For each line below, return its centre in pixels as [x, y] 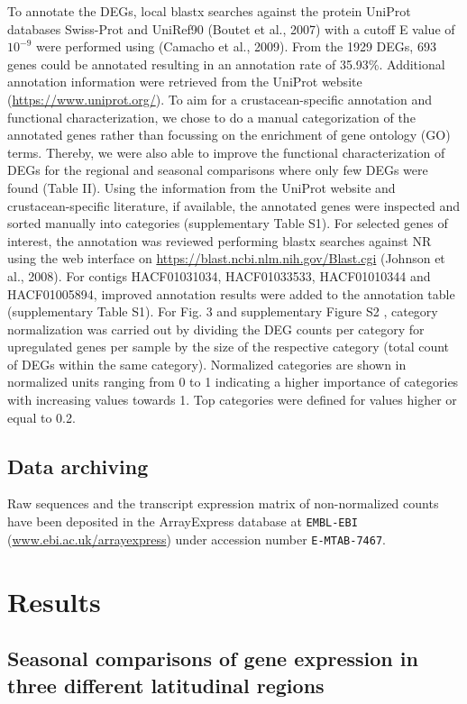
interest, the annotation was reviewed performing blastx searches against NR [220, 240]
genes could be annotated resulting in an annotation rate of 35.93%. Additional [226, 64]
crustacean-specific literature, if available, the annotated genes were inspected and [234, 205]
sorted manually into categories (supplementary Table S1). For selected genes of [228, 223]
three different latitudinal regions [166, 685]
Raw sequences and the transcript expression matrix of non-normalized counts [223, 503]
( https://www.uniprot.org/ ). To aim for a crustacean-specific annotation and [220, 99]
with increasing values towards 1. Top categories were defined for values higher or [232, 400]
